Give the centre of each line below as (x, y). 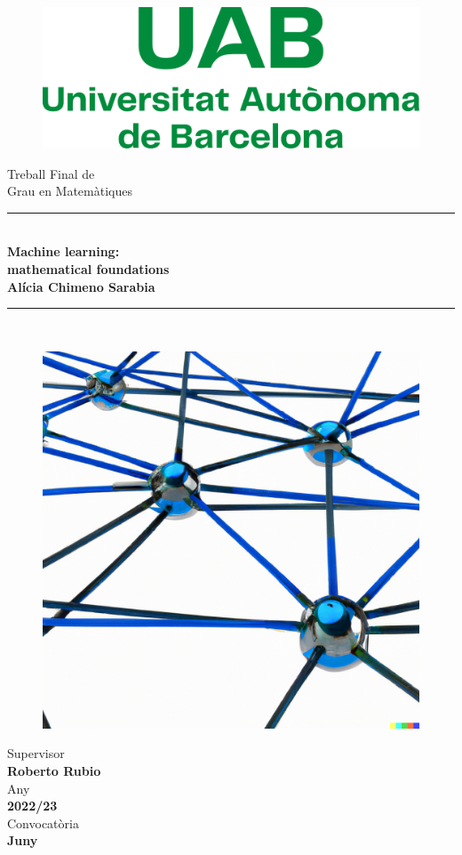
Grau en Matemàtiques (70, 191)
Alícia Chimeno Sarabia (81, 286)
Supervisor (36, 753)
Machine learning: (64, 251)
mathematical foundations (88, 268)
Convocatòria (43, 823)
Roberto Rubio (54, 770)
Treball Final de (51, 173)
